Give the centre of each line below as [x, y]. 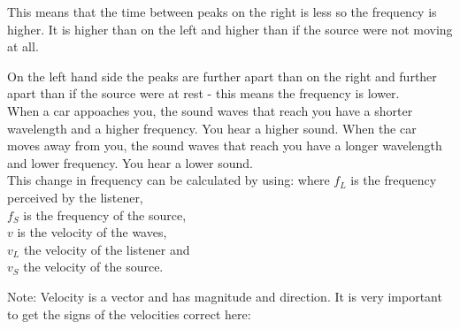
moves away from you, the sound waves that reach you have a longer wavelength [225, 145]
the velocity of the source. [93, 267]
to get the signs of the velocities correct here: [129, 314]
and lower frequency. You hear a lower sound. [130, 162]
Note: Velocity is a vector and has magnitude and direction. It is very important [225, 296]
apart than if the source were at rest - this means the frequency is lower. [203, 93]
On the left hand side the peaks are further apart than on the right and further [222, 76]
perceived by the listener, [75, 197]
